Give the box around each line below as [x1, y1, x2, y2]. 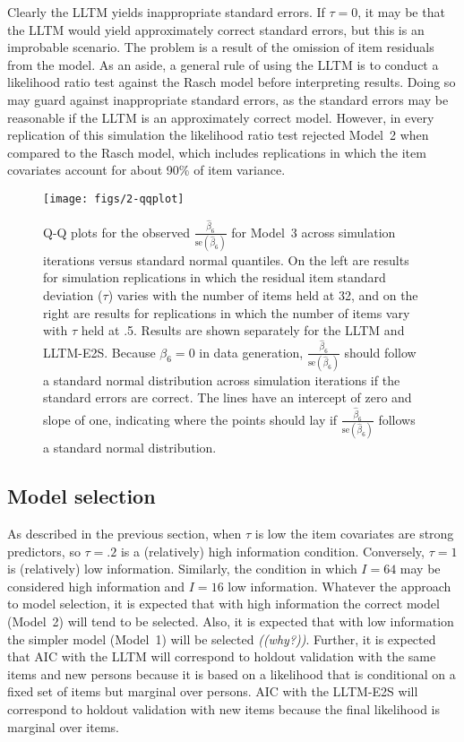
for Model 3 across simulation [231, 222, 396, 241]
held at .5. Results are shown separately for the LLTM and [81, 321, 405, 340]
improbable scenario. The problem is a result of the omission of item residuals [7, 38, 434, 56]
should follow [344, 342, 417, 361]
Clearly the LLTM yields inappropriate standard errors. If [7, 3, 325, 21]
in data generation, [199, 342, 304, 361]
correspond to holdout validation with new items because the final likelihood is [7, 699, 441, 718]
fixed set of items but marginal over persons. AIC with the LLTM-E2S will [7, 682, 418, 701]
